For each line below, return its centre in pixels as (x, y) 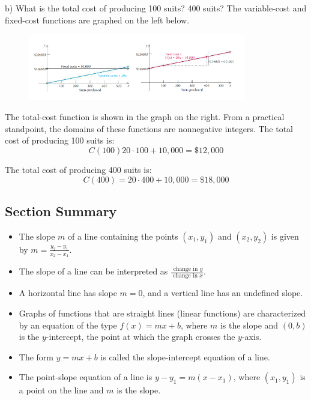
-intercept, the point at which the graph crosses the (140, 337)
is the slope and (249, 325)
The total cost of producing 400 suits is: (78, 170)
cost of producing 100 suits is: (60, 140)
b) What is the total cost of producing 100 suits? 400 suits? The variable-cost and (156, 8)
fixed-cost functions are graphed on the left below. (97, 20)
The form (36, 356)
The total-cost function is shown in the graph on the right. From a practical (145, 117)
